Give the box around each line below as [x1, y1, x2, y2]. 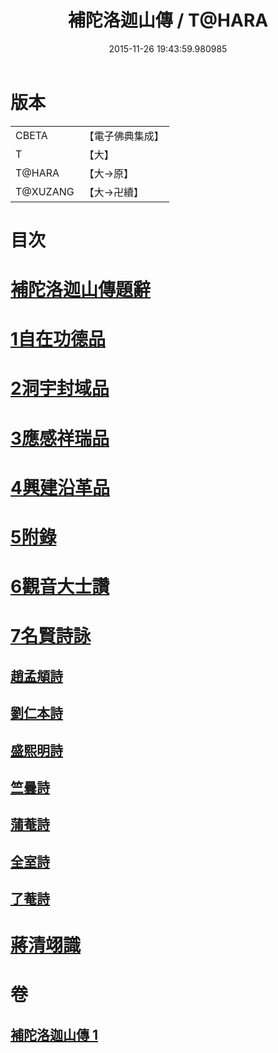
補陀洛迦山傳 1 [10, 1026, 99, 1043]
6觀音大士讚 [10, 576, 110, 598]
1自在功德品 [10, 328, 107, 351]
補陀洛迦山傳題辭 [10, 279, 152, 301]
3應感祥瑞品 [10, 427, 110, 450]
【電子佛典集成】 [83, 129, 165, 143]
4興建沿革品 [10, 476, 110, 499]
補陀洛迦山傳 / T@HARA [67, 9, 269, 32]
